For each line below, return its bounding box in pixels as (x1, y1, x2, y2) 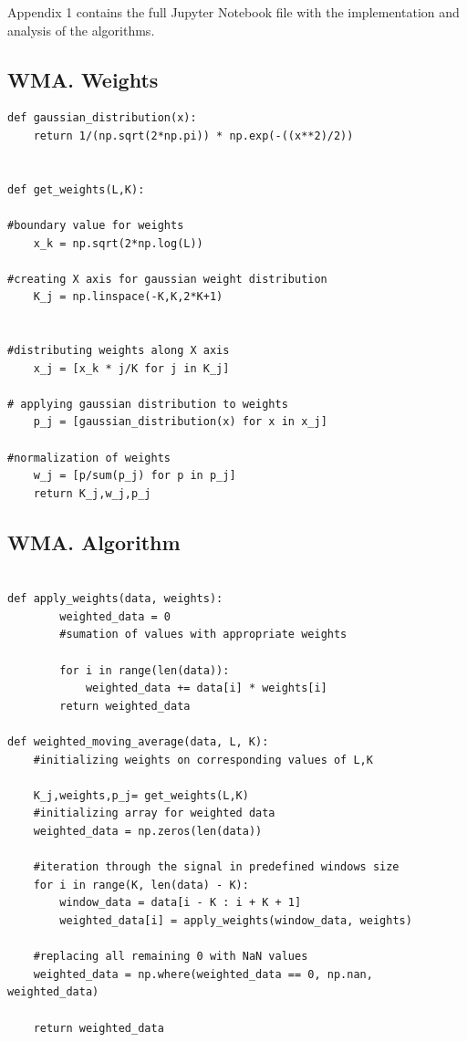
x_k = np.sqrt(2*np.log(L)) (33, 236, 203, 250)
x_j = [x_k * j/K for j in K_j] (33, 361, 230, 375)
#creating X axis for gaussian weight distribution (7, 272, 327, 286)
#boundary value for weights (7, 218, 184, 232)
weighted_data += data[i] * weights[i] (85, 682, 327, 695)
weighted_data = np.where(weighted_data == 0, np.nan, (33, 967, 373, 981)
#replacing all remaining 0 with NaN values (33, 950, 308, 964)
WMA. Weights (7, 65, 159, 93)
